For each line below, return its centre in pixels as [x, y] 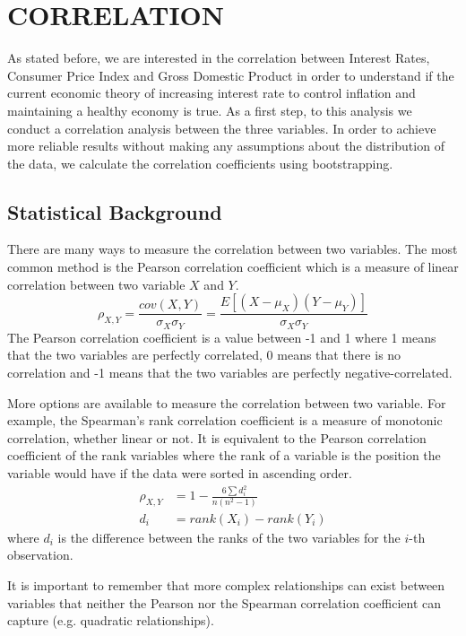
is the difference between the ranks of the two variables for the [229, 537]
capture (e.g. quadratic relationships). [111, 620]
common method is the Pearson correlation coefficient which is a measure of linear [233, 267]
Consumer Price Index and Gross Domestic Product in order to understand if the [231, 75]
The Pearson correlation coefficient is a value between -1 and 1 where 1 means [222, 337]
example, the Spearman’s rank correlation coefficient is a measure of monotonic [225, 420]
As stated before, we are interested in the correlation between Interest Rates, [219, 58]
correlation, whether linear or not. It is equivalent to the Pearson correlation [217, 437]
